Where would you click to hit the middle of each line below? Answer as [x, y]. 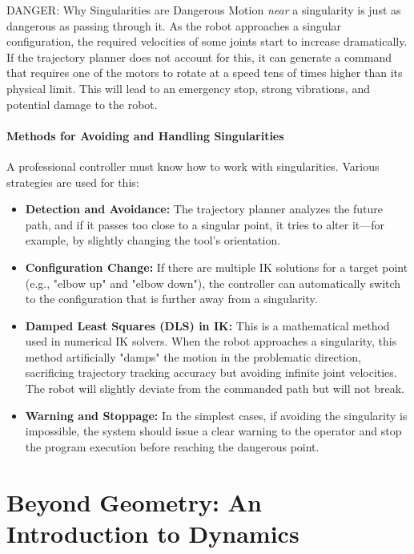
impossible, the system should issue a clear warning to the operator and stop [213, 431]
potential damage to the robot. [82, 104]
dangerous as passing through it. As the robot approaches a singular [174, 25]
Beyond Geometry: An [134, 501]
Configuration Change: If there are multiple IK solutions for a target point [217, 267]
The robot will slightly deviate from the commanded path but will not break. [215, 388]
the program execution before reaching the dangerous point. [172, 446]
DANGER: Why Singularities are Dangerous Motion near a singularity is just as [204, 10]
